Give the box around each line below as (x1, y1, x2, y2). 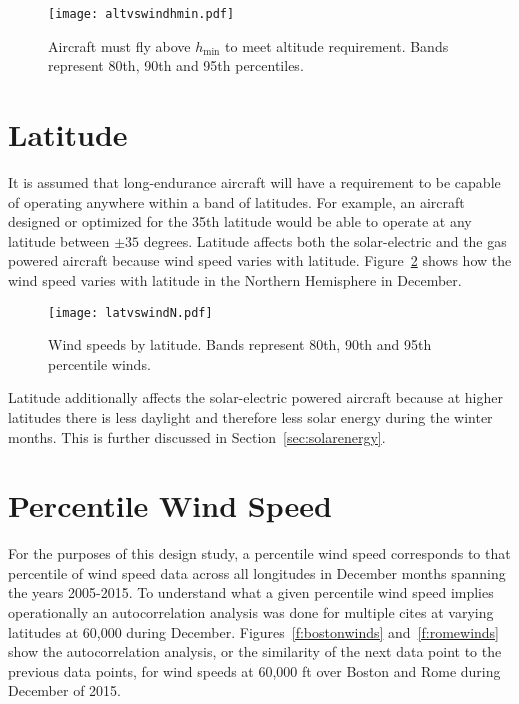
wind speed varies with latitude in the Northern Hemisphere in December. (8, 269, 462, 290)
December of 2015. (8, 680, 121, 701)
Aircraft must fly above (48, 35, 191, 56)
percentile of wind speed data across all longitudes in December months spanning (8, 562, 506, 583)
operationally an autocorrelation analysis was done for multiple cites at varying (8, 602, 494, 623)
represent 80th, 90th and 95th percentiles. (48, 55, 304, 76)
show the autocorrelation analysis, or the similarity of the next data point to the (8, 641, 502, 662)
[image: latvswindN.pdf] (48, 305, 213, 320)
